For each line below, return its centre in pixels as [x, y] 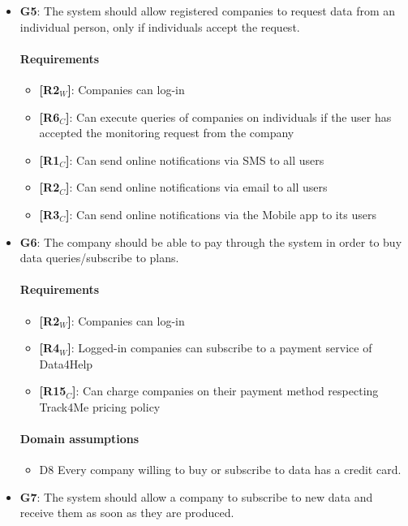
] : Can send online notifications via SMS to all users [195, 160]
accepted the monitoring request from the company [167, 133]
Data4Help [66, 363]
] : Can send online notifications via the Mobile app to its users [221, 214]
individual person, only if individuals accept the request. [160, 26]
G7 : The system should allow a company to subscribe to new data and [196, 496]
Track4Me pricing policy [100, 406]
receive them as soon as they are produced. [127, 513]
